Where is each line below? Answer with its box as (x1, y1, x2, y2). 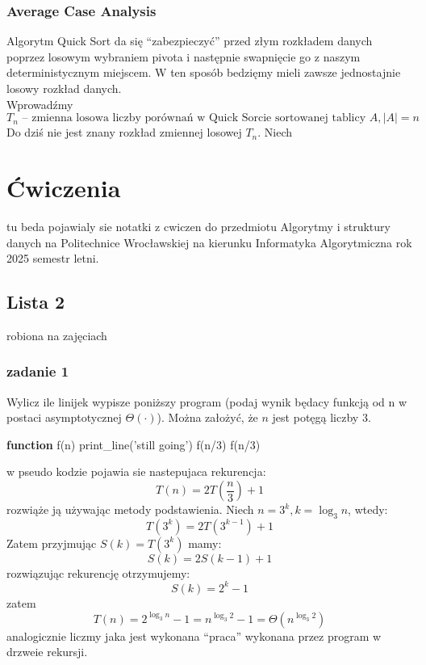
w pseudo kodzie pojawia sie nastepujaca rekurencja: (6, 463, 266, 480)
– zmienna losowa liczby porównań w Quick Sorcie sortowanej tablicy (22, 112, 366, 124)
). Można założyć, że (157, 409, 258, 426)
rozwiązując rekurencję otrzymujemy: (6, 564, 190, 581)
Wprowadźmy (6, 95, 73, 112)
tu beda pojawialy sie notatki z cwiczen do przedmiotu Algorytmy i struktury (6, 217, 390, 234)
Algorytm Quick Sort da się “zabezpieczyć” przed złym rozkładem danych (6, 32, 373, 49)
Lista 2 (6, 289, 65, 314)
